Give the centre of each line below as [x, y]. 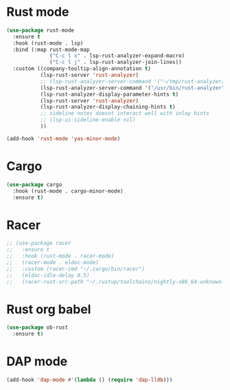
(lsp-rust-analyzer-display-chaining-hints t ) [108, 107]
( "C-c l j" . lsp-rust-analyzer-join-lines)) [116, 63]
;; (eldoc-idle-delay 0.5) [48, 275]
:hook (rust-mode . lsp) [48, 43]
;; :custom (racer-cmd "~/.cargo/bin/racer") [76, 269]
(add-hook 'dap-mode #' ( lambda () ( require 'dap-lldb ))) [90, 380]
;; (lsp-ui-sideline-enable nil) [88, 120]
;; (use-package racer [39, 243]
